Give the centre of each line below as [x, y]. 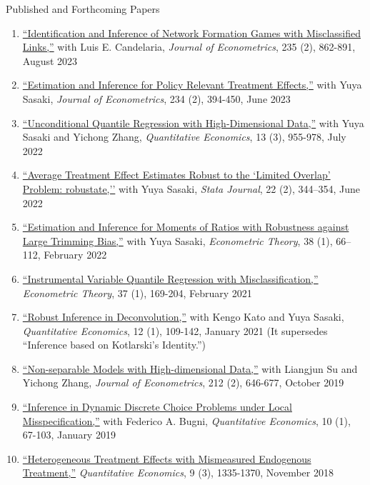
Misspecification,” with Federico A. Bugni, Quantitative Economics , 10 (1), [186, 420]
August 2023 [50, 60]
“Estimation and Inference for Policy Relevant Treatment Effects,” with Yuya [192, 85]
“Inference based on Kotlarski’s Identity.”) [114, 345]
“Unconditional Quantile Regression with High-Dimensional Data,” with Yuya [193, 122]
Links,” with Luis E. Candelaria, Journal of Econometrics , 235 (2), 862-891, [189, 47]
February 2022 [75, 255]
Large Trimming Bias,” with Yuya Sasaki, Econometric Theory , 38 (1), [177, 240]
